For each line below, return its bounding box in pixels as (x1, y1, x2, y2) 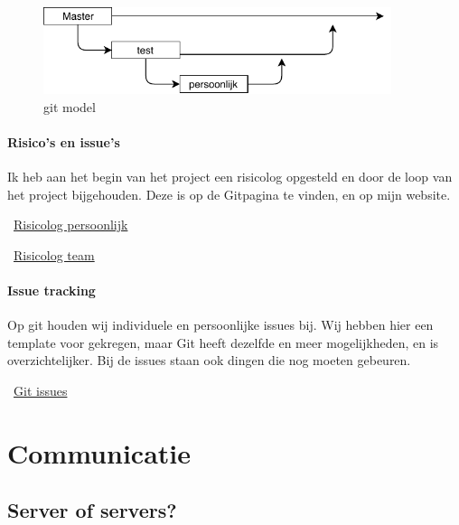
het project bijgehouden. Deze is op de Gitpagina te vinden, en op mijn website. (7, 184, 451, 203)
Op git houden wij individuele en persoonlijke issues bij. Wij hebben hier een (7, 315, 434, 334)
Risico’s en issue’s (7, 132, 120, 151)
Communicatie (7, 434, 192, 471)
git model (43, 97, 96, 116)
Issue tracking (7, 280, 96, 299)
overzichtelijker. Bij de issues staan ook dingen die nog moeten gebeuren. (7, 351, 411, 370)
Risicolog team (14, 245, 95, 264)
